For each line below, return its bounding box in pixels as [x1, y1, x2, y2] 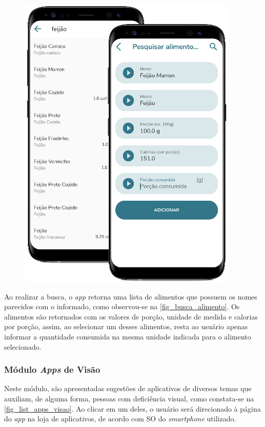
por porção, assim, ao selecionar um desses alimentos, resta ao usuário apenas [4, 321, 248, 332]
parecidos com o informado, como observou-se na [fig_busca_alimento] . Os [4, 301, 240, 312]
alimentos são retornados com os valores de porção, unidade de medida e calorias [4, 311, 258, 322]
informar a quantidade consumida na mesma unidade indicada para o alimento [4, 331, 251, 341]
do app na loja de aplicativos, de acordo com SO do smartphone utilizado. [4, 413, 236, 424]
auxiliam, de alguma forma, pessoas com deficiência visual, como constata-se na [4, 393, 254, 403]
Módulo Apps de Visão [4, 363, 100, 376]
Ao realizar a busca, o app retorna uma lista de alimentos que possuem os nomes [4, 291, 257, 302]
